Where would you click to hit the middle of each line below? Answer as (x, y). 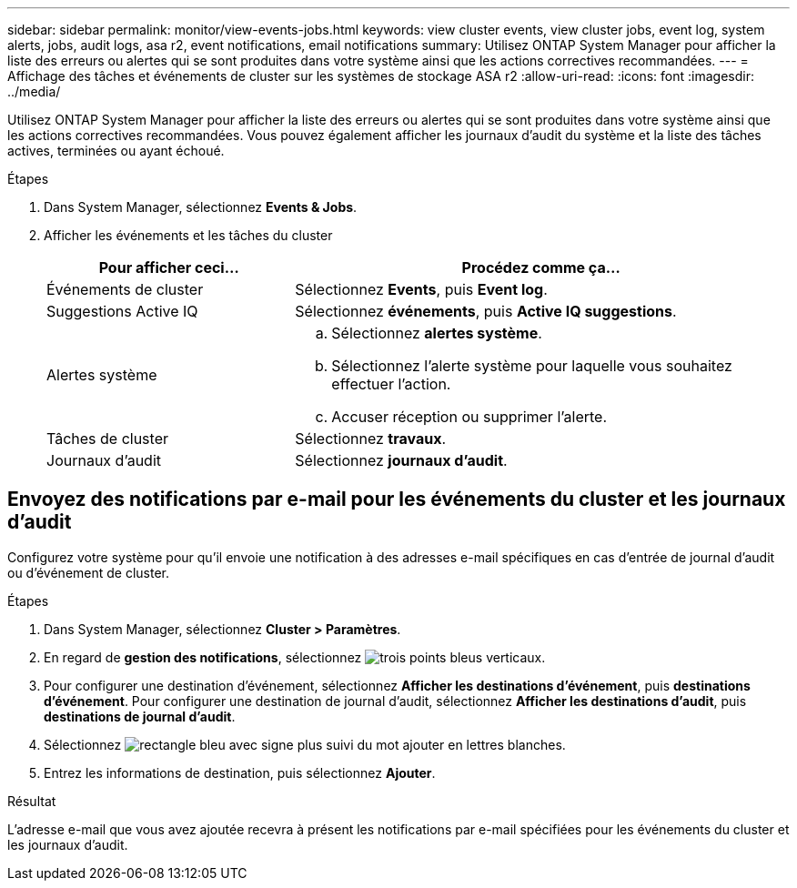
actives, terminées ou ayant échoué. (116, 151)
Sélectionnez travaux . (371, 439)
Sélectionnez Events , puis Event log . (421, 289)
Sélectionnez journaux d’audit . (401, 460)
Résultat (32, 801)
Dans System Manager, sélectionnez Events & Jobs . (201, 207)
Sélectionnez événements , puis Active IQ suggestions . (486, 311)
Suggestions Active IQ (122, 311)
